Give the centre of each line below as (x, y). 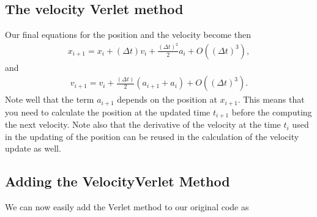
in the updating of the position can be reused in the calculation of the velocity (152, 136)
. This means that (271, 99)
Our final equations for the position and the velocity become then (128, 35)
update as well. (33, 148)
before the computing (272, 112)
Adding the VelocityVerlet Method (117, 181)
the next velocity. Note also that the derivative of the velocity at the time (143, 124)
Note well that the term (50, 99)
